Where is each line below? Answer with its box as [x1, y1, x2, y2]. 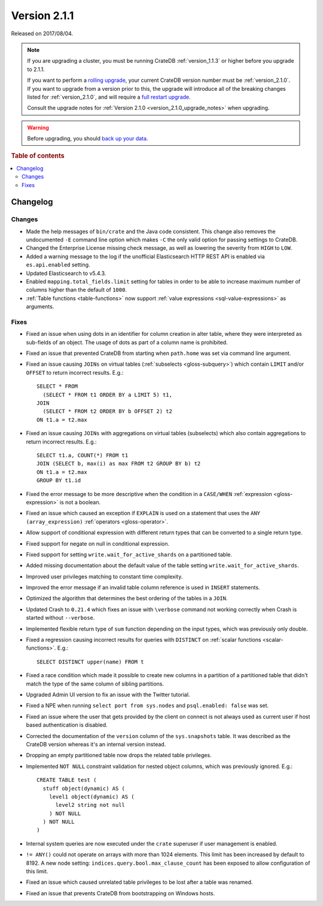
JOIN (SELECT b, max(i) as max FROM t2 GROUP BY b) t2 [36, 460, 201, 467]
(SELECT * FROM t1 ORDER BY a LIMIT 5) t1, [42, 391, 173, 398]
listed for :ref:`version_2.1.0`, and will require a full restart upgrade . [27, 93, 191, 100]
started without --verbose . [26, 614, 95, 622]
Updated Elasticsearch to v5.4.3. [26, 270, 106, 277]
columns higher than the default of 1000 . [26, 286, 127, 293]
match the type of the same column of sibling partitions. [26, 680, 164, 687]
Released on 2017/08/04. [11, 30, 74, 37]
